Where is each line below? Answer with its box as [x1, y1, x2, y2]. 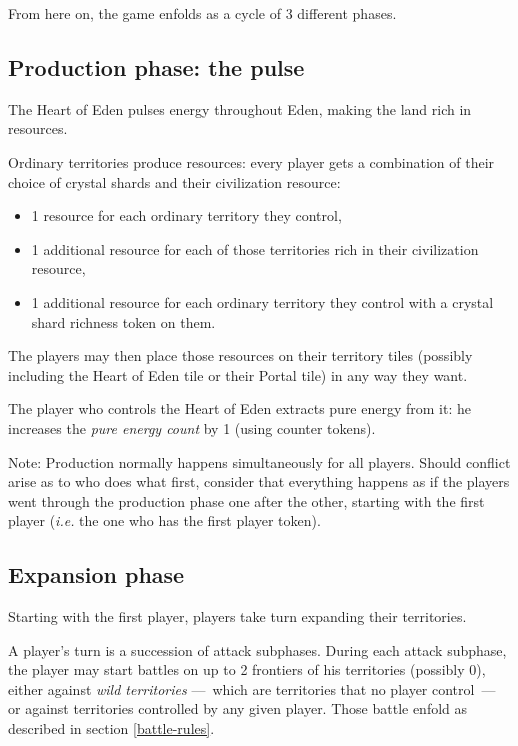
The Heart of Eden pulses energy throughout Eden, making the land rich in [8, 98, 472, 119]
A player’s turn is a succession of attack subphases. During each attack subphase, [8, 639, 507, 660]
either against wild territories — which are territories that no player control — [8, 678, 496, 699]
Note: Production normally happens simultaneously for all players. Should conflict [8, 451, 511, 472]
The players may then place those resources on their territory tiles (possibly [8, 345, 473, 366]
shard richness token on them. [31, 311, 216, 332]
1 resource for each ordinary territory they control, [31, 205, 342, 226]
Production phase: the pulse [8, 51, 305, 82]
